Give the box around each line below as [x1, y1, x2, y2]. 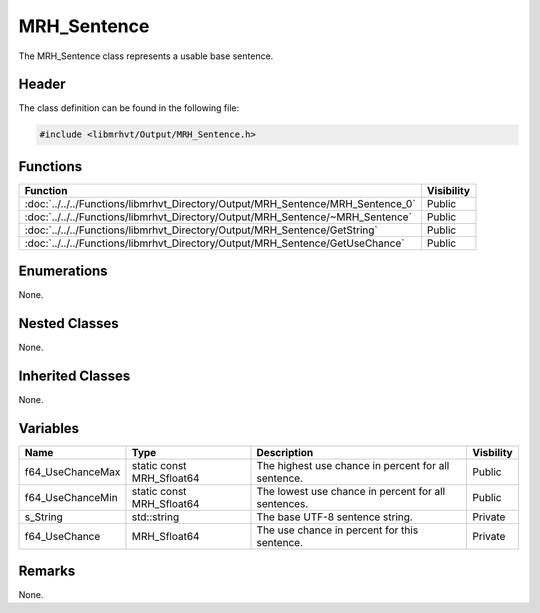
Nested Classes [18, 315, 119, 332]
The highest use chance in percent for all [256, 459, 450, 473]
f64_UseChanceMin [24, 491, 119, 505]
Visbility [472, 446, 514, 460]
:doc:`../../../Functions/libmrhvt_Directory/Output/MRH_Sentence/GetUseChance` [24, 236, 405, 250]
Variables [18, 420, 80, 437]
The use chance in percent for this [256, 523, 419, 537]
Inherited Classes [18, 368, 131, 385]
